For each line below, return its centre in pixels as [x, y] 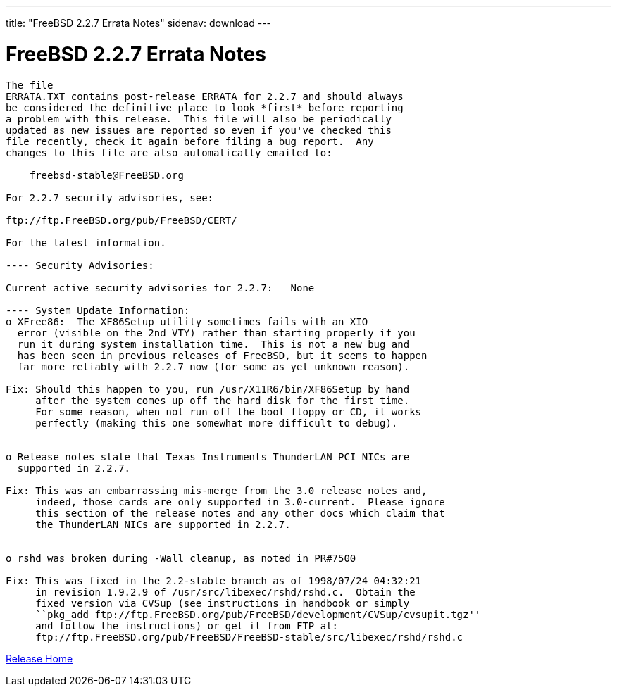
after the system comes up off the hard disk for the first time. [223, 400]
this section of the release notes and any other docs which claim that [240, 513]
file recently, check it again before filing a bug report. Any [190, 141]
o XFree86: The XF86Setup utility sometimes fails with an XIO [187, 321]
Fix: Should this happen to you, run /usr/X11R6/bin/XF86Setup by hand [208, 389]
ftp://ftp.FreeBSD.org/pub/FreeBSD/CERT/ [121, 220]
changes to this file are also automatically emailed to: [169, 152]
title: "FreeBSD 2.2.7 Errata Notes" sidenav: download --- [139, 23]
